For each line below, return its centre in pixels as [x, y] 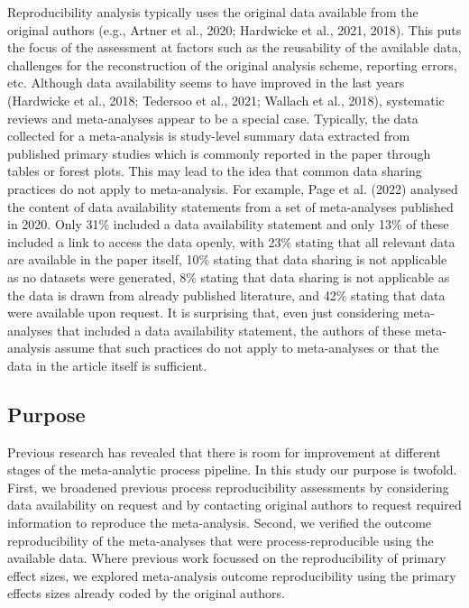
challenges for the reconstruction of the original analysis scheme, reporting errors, [232, 64]
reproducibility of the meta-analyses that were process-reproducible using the [221, 540]
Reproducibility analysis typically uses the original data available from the [213, 12]
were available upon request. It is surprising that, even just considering [203, 313]
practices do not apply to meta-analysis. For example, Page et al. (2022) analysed [233, 188]
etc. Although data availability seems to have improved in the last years [206, 83]
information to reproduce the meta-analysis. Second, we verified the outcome [220, 523]
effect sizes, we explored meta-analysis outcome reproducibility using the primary [232, 575]
